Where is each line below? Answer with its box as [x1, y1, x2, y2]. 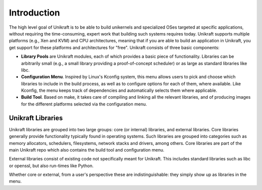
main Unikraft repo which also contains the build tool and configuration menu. [9, 147, 164, 153]
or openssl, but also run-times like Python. [9, 163, 94, 169]
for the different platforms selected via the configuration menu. [21, 101, 147, 107]
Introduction [9, 7, 60, 18]
